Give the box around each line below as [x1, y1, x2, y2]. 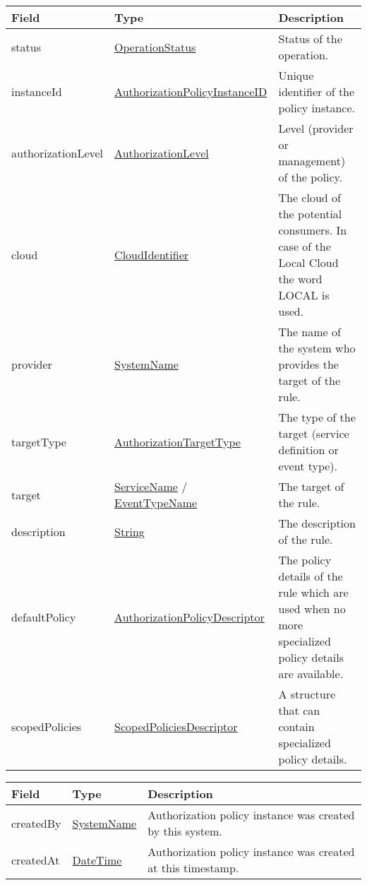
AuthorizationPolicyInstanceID [114, 83, 267, 100]
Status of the [278, 30, 342, 47]
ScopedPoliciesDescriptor [114, 718, 238, 735]
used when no [278, 600, 346, 617]
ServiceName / [114, 478, 188, 494]
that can [278, 702, 320, 718]
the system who [278, 340, 356, 356]
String [114, 523, 145, 540]
